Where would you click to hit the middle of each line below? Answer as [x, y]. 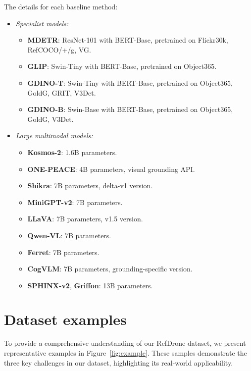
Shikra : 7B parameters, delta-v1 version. [90, 185]
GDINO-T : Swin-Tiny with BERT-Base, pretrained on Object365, [130, 82]
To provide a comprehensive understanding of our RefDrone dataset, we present [125, 343]
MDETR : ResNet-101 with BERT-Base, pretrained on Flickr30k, [128, 40]
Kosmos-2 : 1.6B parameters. [72, 152]
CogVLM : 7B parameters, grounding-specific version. [110, 269]
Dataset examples [65, 319]
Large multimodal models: [54, 135]
